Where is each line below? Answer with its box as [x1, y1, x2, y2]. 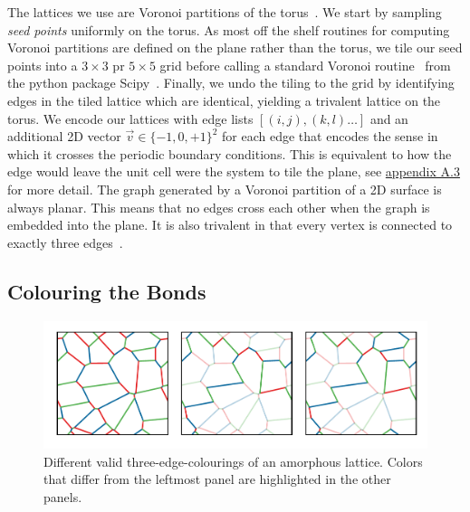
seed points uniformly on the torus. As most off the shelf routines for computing [7, 20, 450, 39]
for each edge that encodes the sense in [222, 127, 438, 146]
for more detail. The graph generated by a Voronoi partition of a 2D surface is [7, 179, 442, 198]
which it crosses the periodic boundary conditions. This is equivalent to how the [7, 144, 452, 163]
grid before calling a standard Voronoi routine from [159, 55, 451, 74]
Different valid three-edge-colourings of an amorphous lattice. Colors [43, 451, 423, 470]
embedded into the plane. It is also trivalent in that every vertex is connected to [7, 215, 453, 234]
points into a [7, 55, 78, 74]
